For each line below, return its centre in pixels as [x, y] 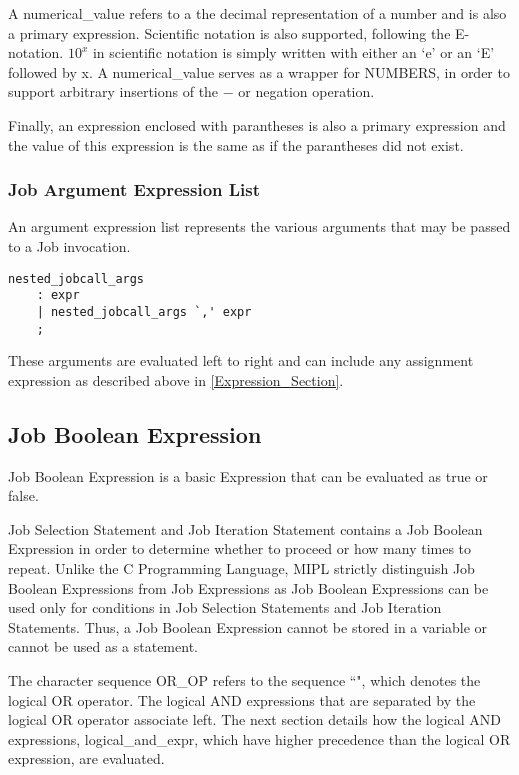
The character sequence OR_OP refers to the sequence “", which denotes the [244, 679]
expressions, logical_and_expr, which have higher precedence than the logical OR [259, 738]
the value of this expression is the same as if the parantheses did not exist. [236, 144]
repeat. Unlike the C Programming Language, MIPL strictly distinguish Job [241, 567]
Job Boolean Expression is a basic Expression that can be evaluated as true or [248, 475]
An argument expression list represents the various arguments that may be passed [259, 226]
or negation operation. [306, 91]
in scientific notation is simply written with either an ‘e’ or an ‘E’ [293, 52]
